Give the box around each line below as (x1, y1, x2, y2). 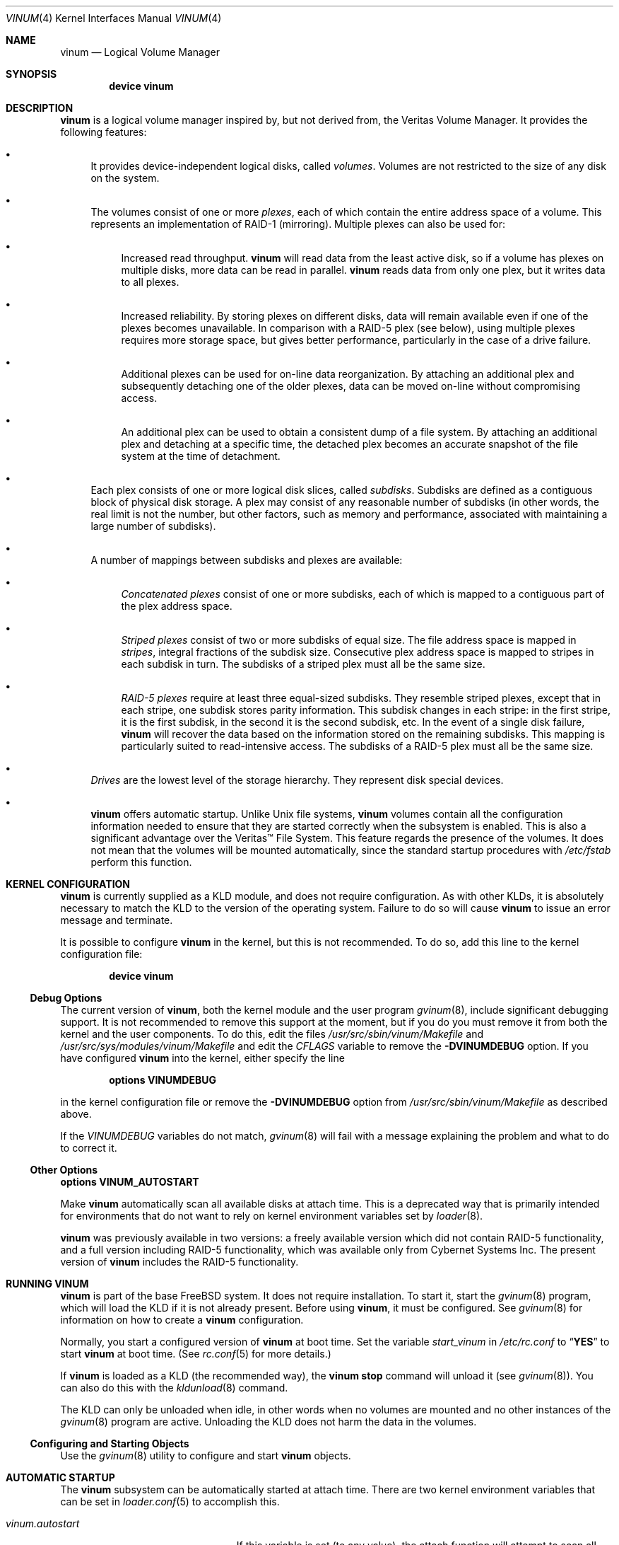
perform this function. (90, 856, 192, 868)
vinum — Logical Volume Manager (60, 46, 220, 58)
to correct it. (60, 1142, 117, 1154)
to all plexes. (121, 276, 179, 288)
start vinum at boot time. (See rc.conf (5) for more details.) (60, 1348, 331, 1360)
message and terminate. (60, 914, 173, 926)
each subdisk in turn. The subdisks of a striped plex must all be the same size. (121, 658, 485, 670)
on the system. (90, 172, 160, 184)
